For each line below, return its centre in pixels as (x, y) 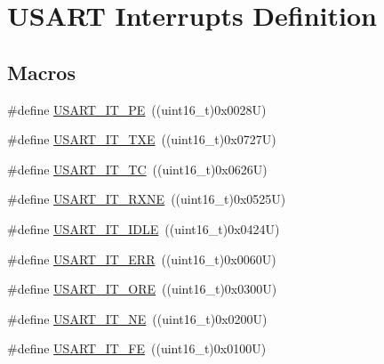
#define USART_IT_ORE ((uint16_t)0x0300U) (142, 289)
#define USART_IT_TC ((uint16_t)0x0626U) (137, 169)
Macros (41, 72)
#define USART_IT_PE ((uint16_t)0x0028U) (137, 109)
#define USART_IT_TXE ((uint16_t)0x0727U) (142, 139)
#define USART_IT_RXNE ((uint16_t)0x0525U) (147, 199)
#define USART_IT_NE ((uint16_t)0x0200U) (137, 318)
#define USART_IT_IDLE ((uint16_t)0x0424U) (144, 228)
